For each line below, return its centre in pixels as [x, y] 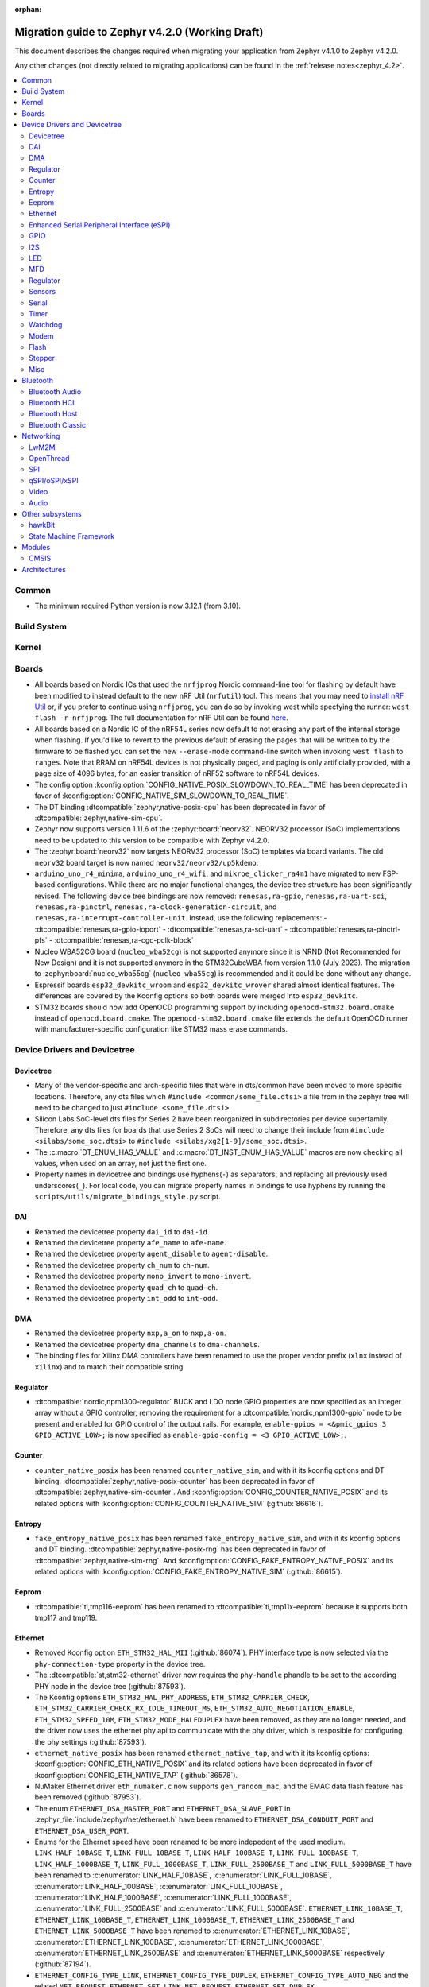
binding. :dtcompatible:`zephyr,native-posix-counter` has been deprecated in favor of [175, 1481]
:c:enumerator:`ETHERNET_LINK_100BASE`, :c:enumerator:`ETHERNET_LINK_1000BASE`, [180, 1942]
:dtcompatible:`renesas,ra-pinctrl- [345, 929]
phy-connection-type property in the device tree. [120, 1664]
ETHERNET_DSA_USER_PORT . [82, 1830]
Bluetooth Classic [58, 424]
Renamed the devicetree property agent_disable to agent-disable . [151, 1254]
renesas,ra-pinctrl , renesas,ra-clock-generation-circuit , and [156, 907]
